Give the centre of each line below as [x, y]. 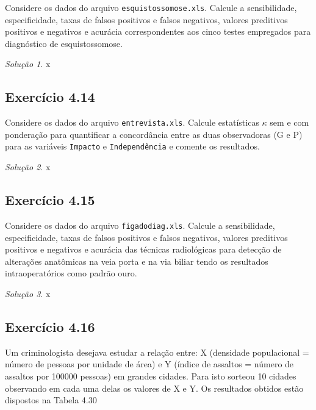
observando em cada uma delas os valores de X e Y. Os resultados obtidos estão [154, 388]
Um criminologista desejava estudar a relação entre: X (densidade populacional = [157, 352]
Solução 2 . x [28, 167]
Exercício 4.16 [50, 326]
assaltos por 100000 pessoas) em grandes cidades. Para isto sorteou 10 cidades [151, 376]
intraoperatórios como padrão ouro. [71, 273]
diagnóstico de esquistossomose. [64, 43]
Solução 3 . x [28, 293]
